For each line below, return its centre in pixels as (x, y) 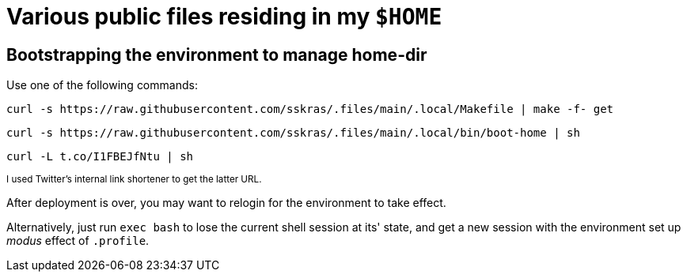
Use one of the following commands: (102, 85)
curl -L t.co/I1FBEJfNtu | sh (100, 157)
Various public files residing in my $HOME (224, 17)
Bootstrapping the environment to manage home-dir (217, 54)
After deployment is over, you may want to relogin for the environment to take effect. (226, 203)
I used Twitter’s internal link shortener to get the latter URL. (134, 180)
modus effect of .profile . (78, 241)
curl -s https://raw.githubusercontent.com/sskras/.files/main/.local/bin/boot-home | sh (293, 133)
